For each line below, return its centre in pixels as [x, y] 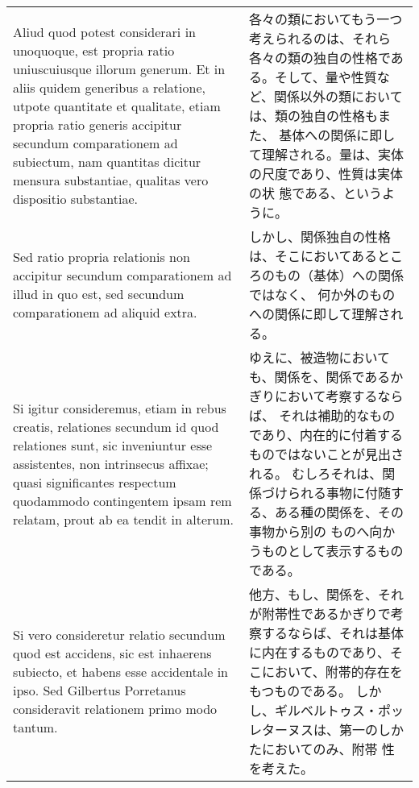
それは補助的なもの [337, 415]
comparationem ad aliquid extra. [105, 312]
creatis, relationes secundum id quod [116, 426]
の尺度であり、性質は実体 [326, 174]
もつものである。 [300, 691]
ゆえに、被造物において [319, 357]
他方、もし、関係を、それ [326, 594]
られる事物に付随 [339, 493]
